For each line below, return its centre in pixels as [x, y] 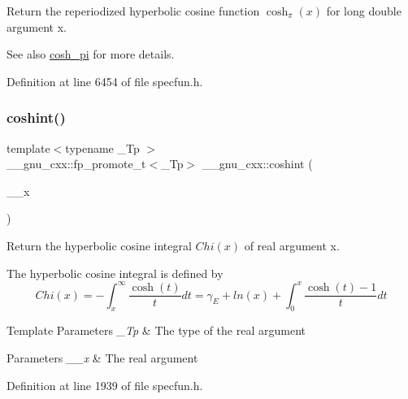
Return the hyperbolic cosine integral [99, 245]
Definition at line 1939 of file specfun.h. [105, 385]
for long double [364, 11]
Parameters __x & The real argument [102, 358]
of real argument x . [292, 245]
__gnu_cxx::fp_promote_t [76, 164]
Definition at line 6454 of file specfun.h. [105, 81]
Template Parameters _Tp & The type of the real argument [156, 330]
